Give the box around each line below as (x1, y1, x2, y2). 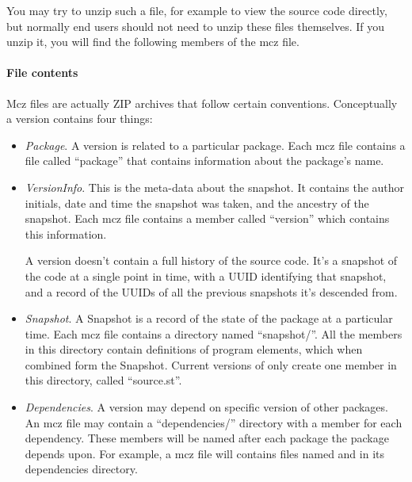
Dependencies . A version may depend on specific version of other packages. (25, 399, 388, 415)
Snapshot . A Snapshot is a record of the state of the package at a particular (25, 310, 393, 327)
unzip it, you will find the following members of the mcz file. (6, 33, 299, 50)
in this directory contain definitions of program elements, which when (25, 341, 363, 358)
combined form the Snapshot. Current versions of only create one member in (25, 356, 397, 373)
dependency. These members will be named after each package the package (25, 430, 389, 446)
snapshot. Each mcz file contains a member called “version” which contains (25, 210, 390, 227)
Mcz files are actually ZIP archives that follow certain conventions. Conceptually (6, 94, 398, 111)
